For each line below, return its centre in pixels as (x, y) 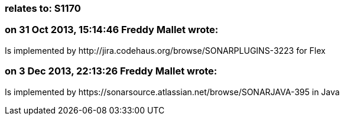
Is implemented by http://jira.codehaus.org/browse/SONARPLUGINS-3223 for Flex (165, 50)
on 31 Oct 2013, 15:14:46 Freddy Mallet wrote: (112, 30)
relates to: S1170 (43, 8)
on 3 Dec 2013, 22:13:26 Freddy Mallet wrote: (111, 71)
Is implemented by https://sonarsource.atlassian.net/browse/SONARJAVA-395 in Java (172, 92)
